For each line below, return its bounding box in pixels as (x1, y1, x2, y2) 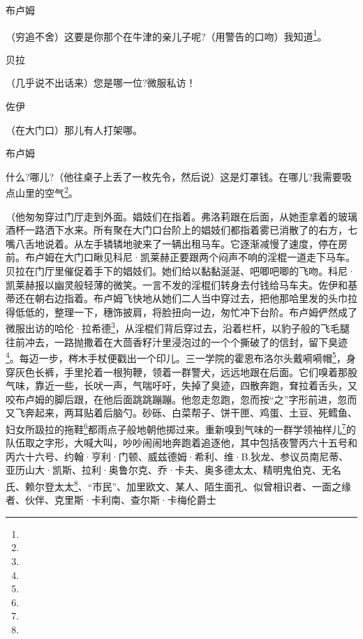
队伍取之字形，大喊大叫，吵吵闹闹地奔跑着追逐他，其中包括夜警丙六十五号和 (6, 435, 357, 450)
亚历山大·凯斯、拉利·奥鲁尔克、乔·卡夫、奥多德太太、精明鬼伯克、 (6, 463, 322, 477)
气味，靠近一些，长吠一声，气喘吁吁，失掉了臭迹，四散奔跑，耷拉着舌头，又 (6, 378, 357, 393)
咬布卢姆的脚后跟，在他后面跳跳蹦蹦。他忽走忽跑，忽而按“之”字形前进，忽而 (6, 391, 357, 406)
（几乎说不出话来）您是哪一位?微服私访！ (6, 75, 196, 90)
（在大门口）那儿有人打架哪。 (6, 122, 142, 137)
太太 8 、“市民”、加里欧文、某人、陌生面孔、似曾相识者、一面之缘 (54, 476, 352, 493)
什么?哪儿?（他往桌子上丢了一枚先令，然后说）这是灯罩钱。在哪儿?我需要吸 (6, 169, 352, 183)
